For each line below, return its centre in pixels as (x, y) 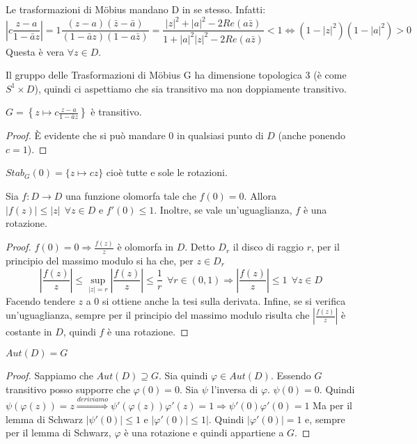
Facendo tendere (40, 300)
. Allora (260, 196)
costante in (29, 332)
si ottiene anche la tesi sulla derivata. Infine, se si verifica (224, 300)
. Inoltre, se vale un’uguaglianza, (223, 209)
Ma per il (332, 405)
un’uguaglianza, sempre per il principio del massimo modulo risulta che (158, 315)
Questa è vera (35, 51)
